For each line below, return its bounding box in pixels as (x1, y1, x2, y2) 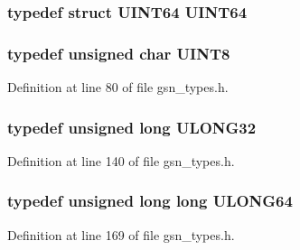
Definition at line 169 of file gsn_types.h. (7, 225, 235, 244)
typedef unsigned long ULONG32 (7, 116, 257, 138)
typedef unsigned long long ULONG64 (7, 190, 293, 212)
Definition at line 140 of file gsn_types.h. (7, 151, 235, 170)
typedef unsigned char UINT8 (7, 42, 230, 64)
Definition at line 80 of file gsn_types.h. (7, 78, 229, 97)
